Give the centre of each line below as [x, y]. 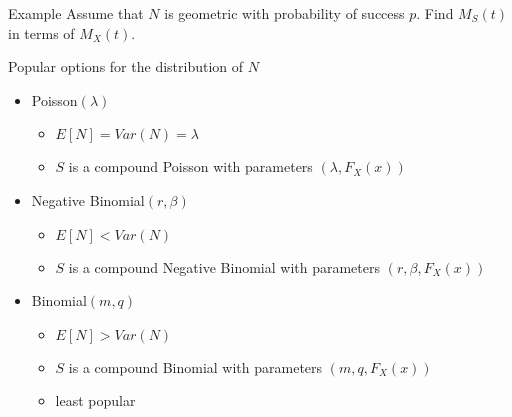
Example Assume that [76, 13]
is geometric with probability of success [284, 13]
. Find [435, 13]
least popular [95, 400]
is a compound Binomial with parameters [195, 366]
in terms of [41, 32]
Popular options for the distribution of [126, 66]
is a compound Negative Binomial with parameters [224, 266]
